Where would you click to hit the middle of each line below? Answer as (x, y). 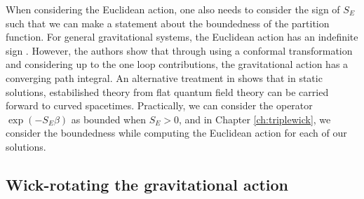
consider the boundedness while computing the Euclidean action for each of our (176, 133)
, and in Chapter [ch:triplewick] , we (255, 119)
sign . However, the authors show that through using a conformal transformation (179, 50)
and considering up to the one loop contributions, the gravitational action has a (177, 64)
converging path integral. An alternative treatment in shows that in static (164, 77)
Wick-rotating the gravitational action (147, 184)
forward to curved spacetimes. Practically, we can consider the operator (159, 105)
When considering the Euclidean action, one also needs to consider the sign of (173, 9)
